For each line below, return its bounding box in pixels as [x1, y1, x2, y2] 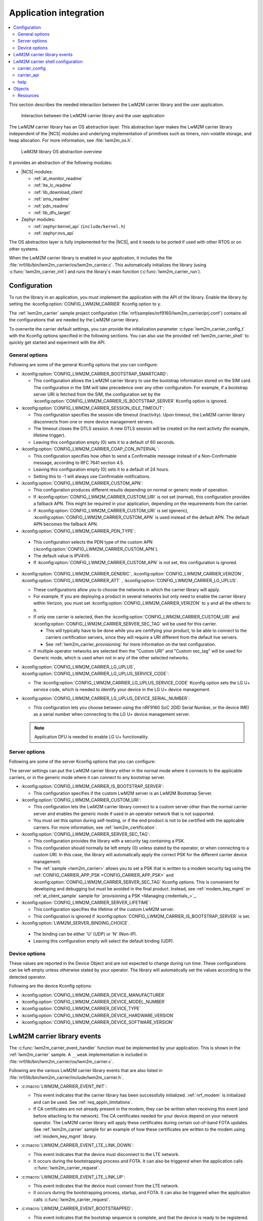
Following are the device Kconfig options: [9, 983, 93, 989]
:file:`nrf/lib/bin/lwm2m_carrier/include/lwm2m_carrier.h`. [9, 1074, 124, 1080]
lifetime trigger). [33, 432, 66, 438]
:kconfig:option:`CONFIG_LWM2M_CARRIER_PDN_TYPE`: [21, 528, 136, 534]
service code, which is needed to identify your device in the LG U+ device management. [33, 687, 211, 693]
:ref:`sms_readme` [33, 196, 70, 202]
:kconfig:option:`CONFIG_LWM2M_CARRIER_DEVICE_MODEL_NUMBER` [21, 999, 166, 1005]
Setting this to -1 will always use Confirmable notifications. [33, 473, 151, 479]
